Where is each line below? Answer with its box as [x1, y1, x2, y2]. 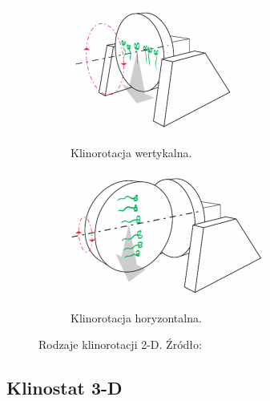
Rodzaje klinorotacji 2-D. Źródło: [38, 336, 202, 353]
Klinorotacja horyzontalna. [71, 309, 202, 326]
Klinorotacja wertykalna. [71, 144, 192, 160]
